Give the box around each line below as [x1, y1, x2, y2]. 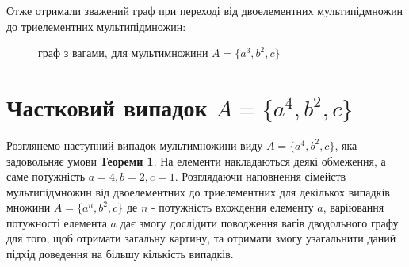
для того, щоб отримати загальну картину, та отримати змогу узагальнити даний [6, 230, 396, 246]
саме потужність [6, 168, 86, 185]
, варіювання [323, 199, 384, 216]
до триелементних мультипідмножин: [6, 17, 186, 34]
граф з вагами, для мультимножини [38, 44, 208, 61]
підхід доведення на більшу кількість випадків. [6, 246, 234, 262]
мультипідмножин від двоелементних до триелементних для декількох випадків [6, 183, 390, 200]
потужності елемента [6, 214, 107, 231]
